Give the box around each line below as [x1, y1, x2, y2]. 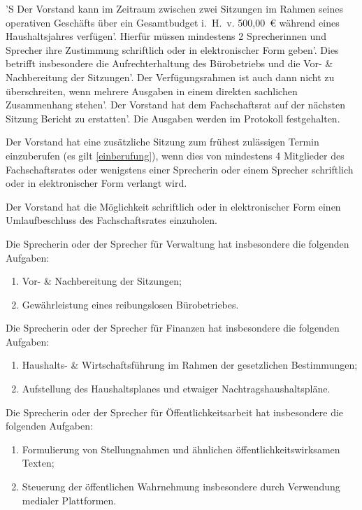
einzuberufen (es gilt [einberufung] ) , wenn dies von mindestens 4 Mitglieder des [6, 148, 345, 162]
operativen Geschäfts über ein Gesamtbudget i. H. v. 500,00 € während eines [6, 15, 340, 29]
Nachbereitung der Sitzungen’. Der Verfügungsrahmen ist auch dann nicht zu [6, 69, 335, 84]
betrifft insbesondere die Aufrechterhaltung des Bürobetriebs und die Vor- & [6, 56, 333, 71]
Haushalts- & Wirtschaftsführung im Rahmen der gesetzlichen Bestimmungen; [22, 357, 358, 372]
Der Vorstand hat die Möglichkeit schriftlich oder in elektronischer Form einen [6, 199, 341, 213]
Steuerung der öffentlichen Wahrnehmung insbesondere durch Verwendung [22, 479, 340, 494]
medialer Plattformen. [22, 493, 117, 507]
